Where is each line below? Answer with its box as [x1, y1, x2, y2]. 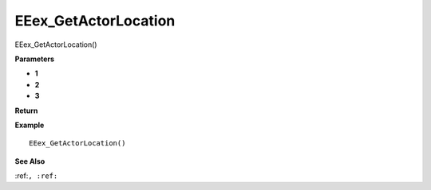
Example [14, 120, 45, 130]
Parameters [14, 54, 55, 64]
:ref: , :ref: [14, 171, 58, 180]
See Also [14, 156, 45, 166]
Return [14, 106, 38, 115]
